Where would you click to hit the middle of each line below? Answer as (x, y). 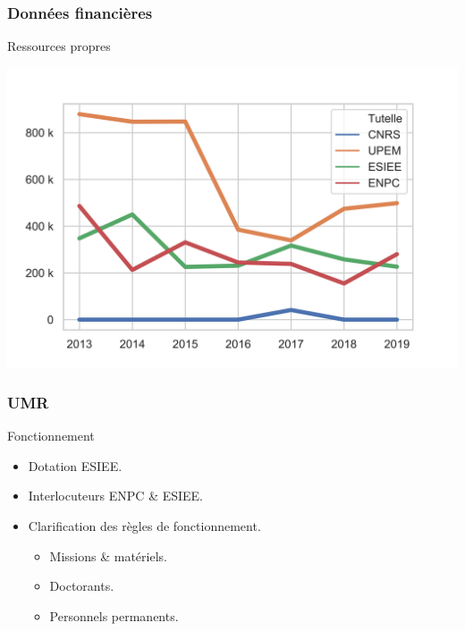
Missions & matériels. (108, 555)
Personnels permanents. (114, 615)
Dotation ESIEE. (75, 465)
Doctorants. (82, 586)
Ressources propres (59, 46)
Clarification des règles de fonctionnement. (144, 526)
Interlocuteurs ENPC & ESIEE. (116, 496)
